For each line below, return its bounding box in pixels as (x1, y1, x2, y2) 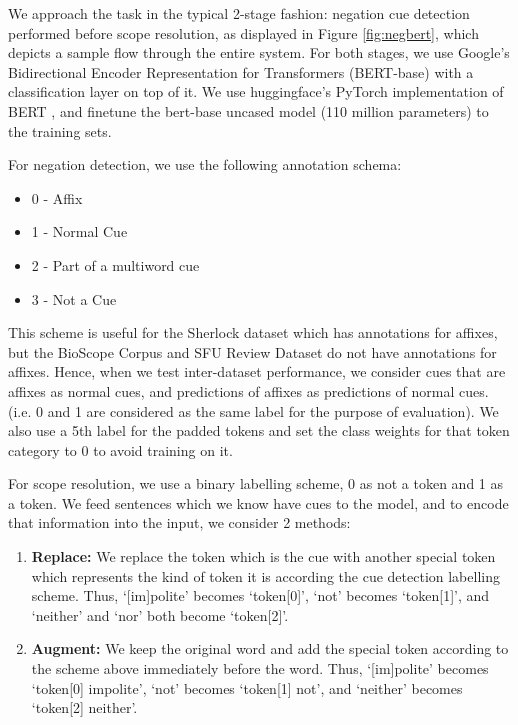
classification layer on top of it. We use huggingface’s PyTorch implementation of (8, 81, 504, 102)
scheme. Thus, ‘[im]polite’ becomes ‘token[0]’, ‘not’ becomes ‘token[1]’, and (31, 585, 490, 606)
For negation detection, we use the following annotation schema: (8, 154, 402, 175)
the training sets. (8, 120, 112, 141)
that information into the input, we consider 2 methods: (8, 512, 351, 533)
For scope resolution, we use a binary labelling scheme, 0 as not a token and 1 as (8, 473, 504, 494)
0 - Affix (31, 187, 83, 208)
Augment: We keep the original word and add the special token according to (31, 638, 509, 659)
